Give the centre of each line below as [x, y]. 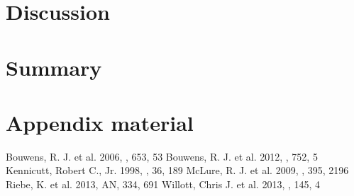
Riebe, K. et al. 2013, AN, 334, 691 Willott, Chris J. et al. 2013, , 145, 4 [163, 184]
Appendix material [100, 122]
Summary [54, 67]
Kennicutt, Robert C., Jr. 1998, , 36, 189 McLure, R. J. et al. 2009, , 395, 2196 [177, 170]
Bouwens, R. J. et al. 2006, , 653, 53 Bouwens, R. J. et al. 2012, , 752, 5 [162, 156]
